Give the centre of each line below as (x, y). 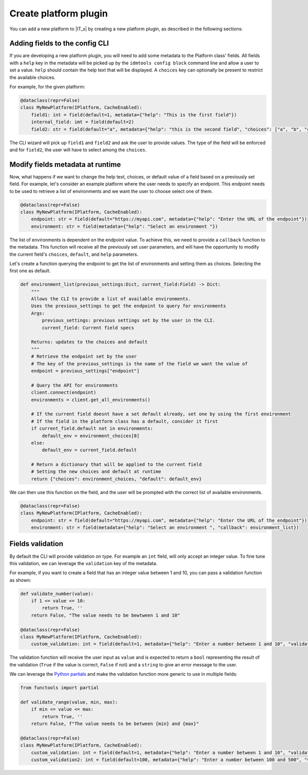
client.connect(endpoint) (64, 393)
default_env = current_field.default (89, 450)
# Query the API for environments (74, 385)
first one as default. (30, 271)
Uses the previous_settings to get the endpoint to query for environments (129, 306)
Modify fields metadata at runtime (65, 164)
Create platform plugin (59, 13)
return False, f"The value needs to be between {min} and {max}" (115, 724)
